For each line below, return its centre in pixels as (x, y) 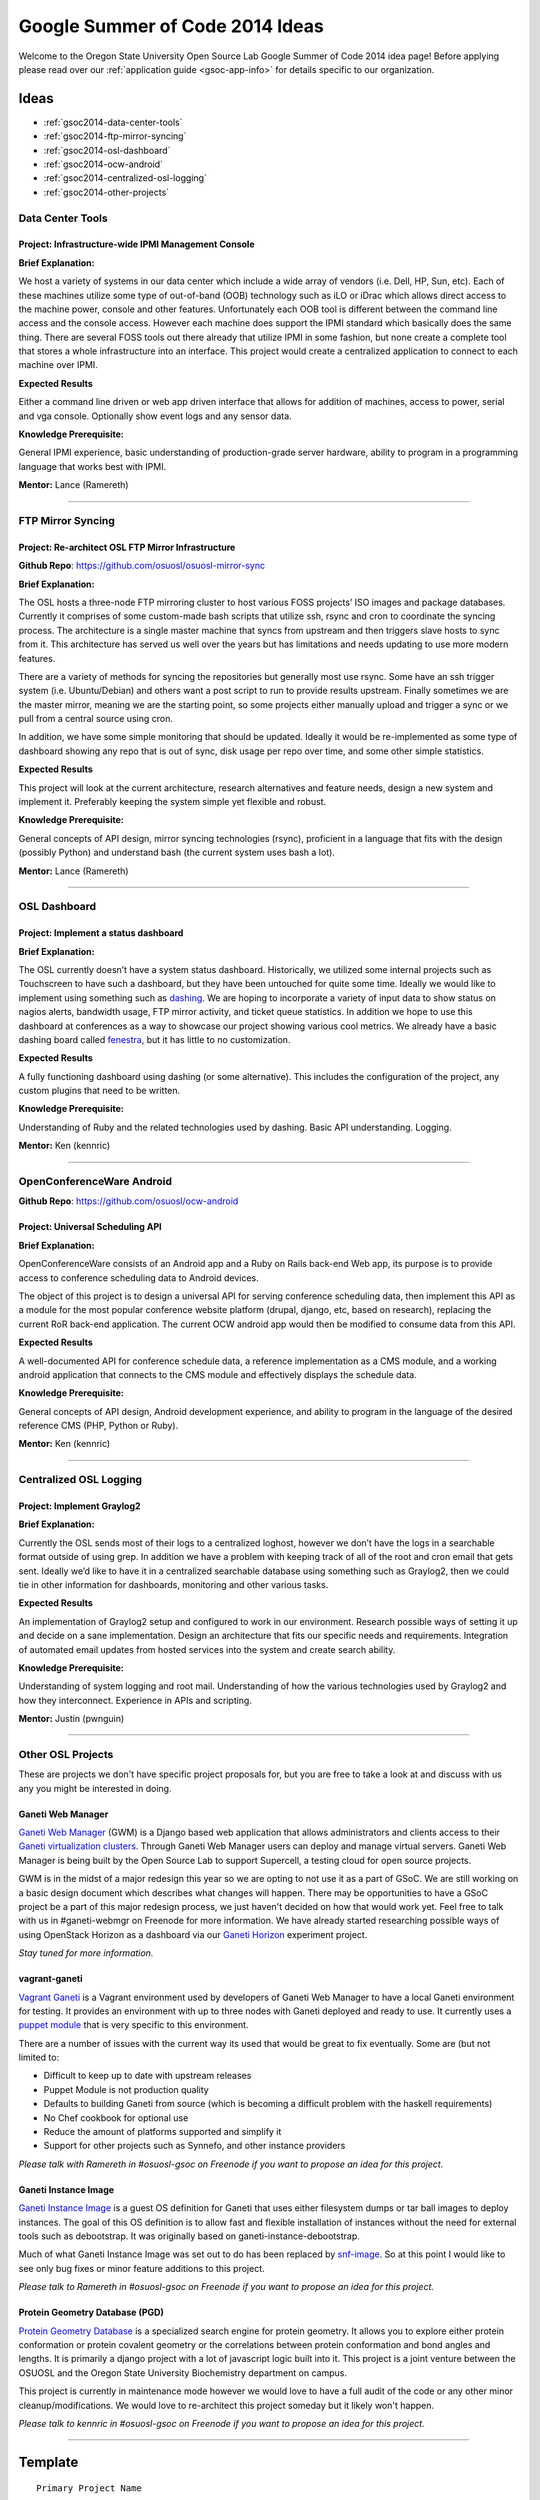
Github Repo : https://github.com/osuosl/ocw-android (128, 1201)
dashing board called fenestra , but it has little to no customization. (154, 1039)
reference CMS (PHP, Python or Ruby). (98, 1426)
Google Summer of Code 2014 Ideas (171, 26)
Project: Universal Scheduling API (90, 1227)
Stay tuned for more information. (86, 1953)
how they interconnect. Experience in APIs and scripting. (135, 1700)
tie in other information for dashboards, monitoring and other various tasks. (173, 1584)
